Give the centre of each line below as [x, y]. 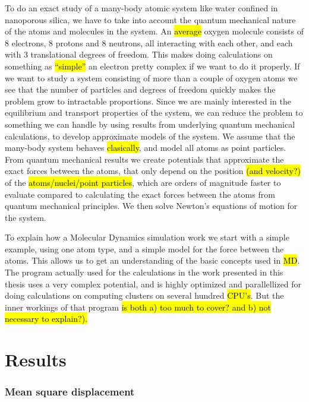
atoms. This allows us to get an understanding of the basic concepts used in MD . [152, 260]
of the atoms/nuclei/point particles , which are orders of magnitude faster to [143, 182]
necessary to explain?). [46, 319]
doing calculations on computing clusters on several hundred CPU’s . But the [144, 295]
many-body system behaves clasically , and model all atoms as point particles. [146, 148]
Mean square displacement [70, 392]
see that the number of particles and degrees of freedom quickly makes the [140, 89]
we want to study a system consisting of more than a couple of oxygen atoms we [151, 77]
